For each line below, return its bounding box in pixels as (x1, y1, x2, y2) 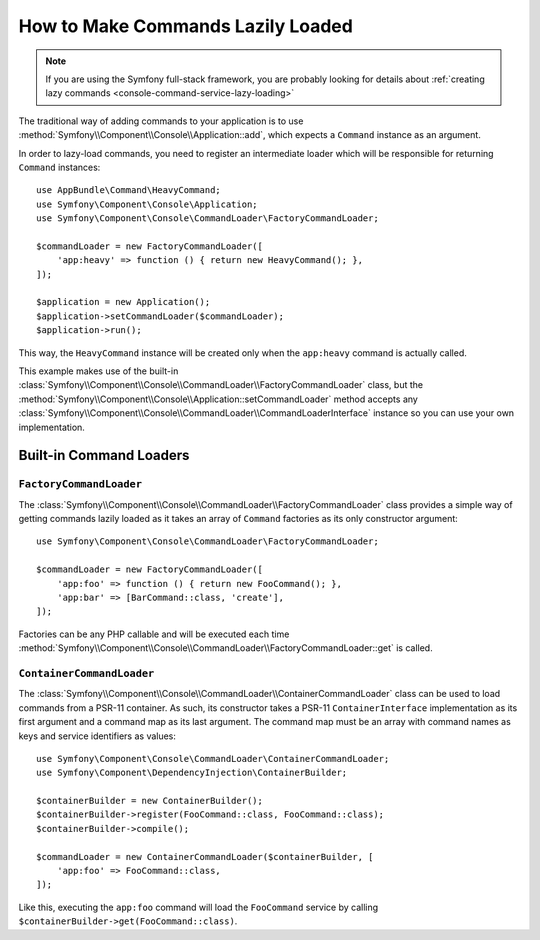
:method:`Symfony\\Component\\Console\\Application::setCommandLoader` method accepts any (18, 393, 419, 405)
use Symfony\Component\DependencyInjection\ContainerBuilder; (36, 767, 348, 779)
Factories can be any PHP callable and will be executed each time (18, 628, 290, 640)
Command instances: (18, 161, 101, 173)
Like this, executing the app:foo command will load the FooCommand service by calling (18, 901, 379, 913)
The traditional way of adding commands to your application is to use (18, 115, 304, 127)
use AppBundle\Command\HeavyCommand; (36, 185, 222, 196)
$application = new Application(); (36, 296, 211, 308)
